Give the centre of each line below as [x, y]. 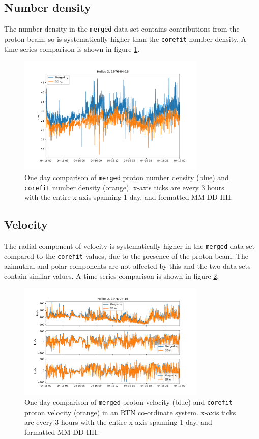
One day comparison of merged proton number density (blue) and [127, 177]
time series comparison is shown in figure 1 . [72, 49]
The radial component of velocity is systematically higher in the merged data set [129, 246]
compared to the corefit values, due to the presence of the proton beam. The [126, 256]
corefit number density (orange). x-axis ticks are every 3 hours [124, 187]
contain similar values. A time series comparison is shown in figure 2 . [112, 276]
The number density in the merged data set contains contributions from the [122, 29]
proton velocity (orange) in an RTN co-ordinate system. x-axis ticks [130, 412]
